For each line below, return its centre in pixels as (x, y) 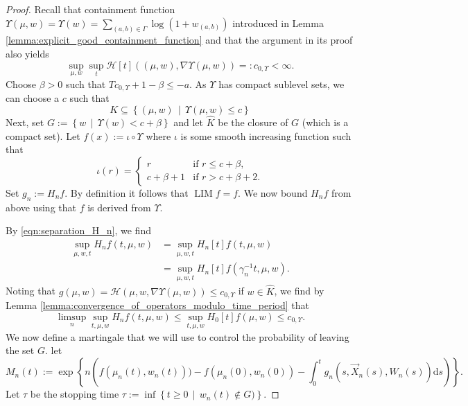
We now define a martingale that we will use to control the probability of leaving (177, 336)
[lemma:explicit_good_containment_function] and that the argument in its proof (179, 40)
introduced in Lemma (278, 23)
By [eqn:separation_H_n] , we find (78, 230)
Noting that (31, 291)
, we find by (299, 291)
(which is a (325, 122)
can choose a (33, 98)
